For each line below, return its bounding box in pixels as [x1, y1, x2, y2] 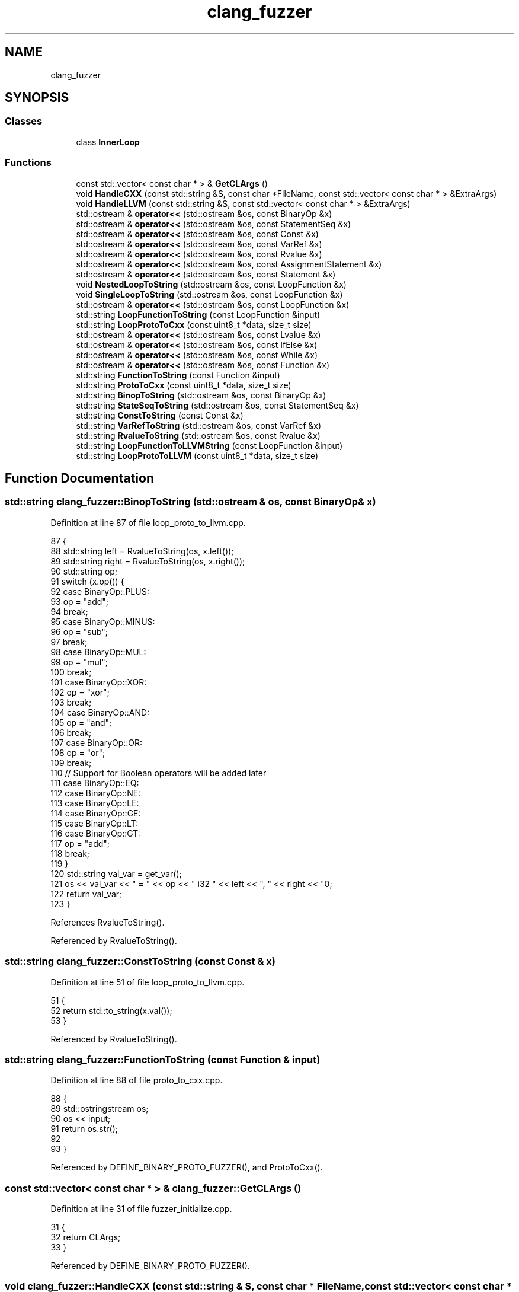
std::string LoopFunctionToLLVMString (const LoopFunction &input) [76, 440, 343, 451]
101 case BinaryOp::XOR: [50, 677, 147, 687]
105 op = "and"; [50, 717, 112, 728]
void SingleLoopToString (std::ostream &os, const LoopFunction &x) [76, 289, 343, 299]
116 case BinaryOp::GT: [50, 828, 140, 838]
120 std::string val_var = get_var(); [50, 868, 182, 879]
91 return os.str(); [50, 1124, 118, 1134]
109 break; [50, 757, 92, 768]
